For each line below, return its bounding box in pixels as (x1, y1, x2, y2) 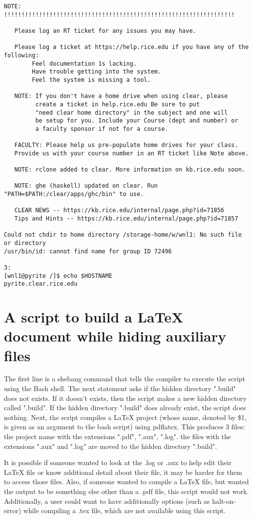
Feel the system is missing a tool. (32, 76, 151, 83)
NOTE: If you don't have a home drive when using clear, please (14, 93, 228, 100)
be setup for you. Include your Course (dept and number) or (35, 117, 238, 124)
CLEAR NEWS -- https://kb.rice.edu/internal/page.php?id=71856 (14, 207, 225, 214)
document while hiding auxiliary (4, 326, 227, 346)
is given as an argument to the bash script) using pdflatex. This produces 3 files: (4, 421, 245, 432)
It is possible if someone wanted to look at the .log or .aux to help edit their (4, 457, 232, 468)
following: (4, 51, 39, 59)
